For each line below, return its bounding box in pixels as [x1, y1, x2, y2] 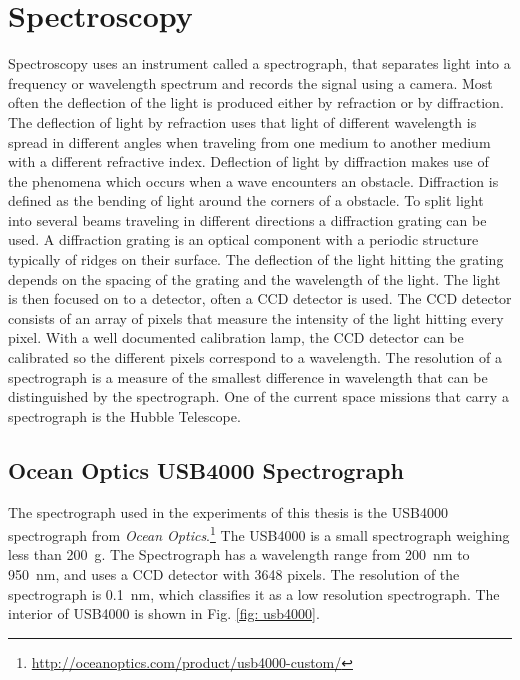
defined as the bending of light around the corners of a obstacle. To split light [8, 190, 484, 211]
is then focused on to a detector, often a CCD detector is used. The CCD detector [8, 288, 512, 309]
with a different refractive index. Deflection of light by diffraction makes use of [8, 151, 489, 172]
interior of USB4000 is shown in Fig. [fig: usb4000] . [8, 603, 320, 624]
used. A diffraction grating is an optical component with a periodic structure [8, 229, 479, 250]
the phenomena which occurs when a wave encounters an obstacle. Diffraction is [8, 170, 499, 191]
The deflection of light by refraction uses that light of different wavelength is [8, 111, 477, 132]
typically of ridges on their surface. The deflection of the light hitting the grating [8, 249, 504, 270]
